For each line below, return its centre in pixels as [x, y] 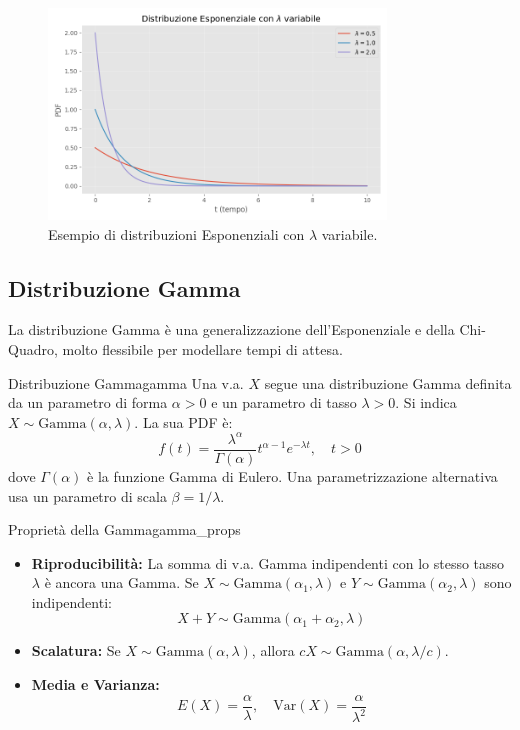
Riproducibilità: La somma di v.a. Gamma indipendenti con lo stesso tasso [268, 562]
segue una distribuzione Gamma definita [388, 382]
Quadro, [33, 348]
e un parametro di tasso [284, 402]
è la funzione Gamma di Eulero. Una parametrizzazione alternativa [292, 475]
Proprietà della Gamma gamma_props [124, 529]
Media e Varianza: [95, 684]
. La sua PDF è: [183, 421]
